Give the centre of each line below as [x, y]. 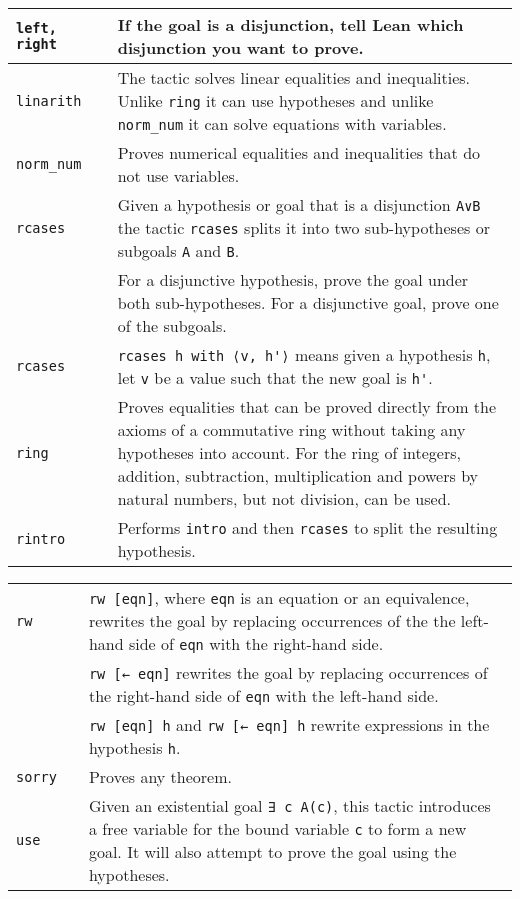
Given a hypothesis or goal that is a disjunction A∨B [299, 204]
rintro [41, 539]
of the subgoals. [172, 325]
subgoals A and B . [178, 250]
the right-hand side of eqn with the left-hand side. [263, 695]
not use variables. [178, 175]
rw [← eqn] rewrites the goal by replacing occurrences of [288, 672]
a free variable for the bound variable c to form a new [277, 828]
